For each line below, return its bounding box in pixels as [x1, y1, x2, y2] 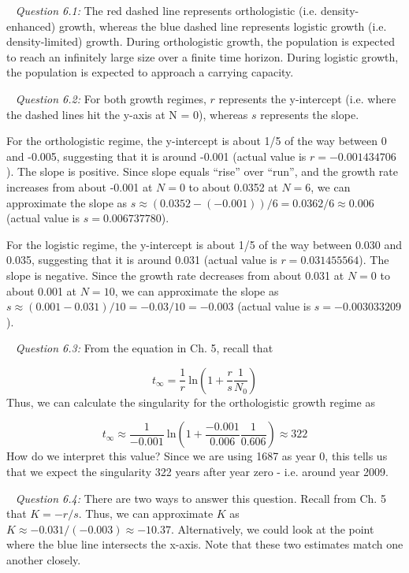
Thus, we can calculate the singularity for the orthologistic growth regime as [6, 393, 375, 410]
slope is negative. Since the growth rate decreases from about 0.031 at [6, 266, 344, 283]
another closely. [6, 552, 81, 568]
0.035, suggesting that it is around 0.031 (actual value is [6, 251, 277, 268]
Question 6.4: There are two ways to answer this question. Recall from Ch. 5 [15, 489, 386, 506]
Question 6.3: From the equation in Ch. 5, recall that [15, 340, 273, 356]
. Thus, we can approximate [78, 505, 214, 522]
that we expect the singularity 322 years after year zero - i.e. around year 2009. [6, 463, 389, 480]
